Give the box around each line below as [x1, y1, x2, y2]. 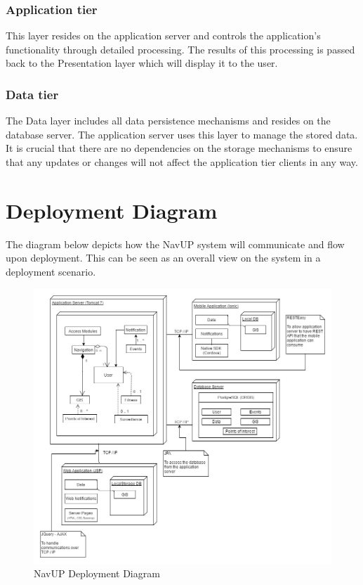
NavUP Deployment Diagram [34, 566, 160, 581]
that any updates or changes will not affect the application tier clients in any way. [6, 155, 358, 169]
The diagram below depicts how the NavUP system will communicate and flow [6, 236, 345, 251]
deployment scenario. [6, 264, 96, 278]
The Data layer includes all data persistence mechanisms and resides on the [6, 113, 331, 128]
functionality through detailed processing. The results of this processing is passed [6, 41, 355, 56]
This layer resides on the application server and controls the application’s [6, 28, 321, 43]
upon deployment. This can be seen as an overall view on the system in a [6, 250, 321, 265]
